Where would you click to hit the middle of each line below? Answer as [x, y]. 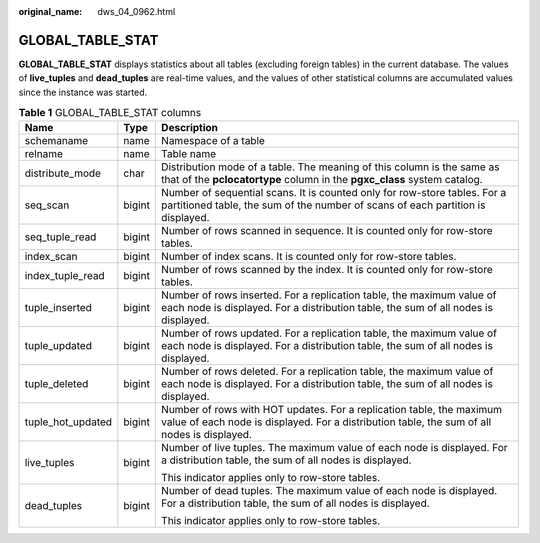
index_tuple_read [64, 276]
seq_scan [47, 205]
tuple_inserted [58, 308]
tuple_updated [58, 346]
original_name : [50, 11]
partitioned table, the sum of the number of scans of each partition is [323, 205]
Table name [189, 154]
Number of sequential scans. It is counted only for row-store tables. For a [334, 193]
